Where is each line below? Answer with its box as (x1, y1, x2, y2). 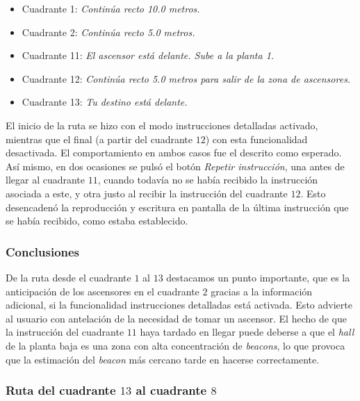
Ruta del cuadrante (6, 382, 116, 399)
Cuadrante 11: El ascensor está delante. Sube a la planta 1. (22, 48, 275, 63)
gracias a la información (211, 284, 313, 298)
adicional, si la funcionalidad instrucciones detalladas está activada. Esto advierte (6, 297, 352, 312)
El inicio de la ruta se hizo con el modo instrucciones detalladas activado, (6, 117, 318, 132)
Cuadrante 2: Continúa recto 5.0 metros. (22, 24, 195, 39)
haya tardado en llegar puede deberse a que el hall (140, 325, 354, 339)
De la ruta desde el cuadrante (6, 270, 131, 284)
